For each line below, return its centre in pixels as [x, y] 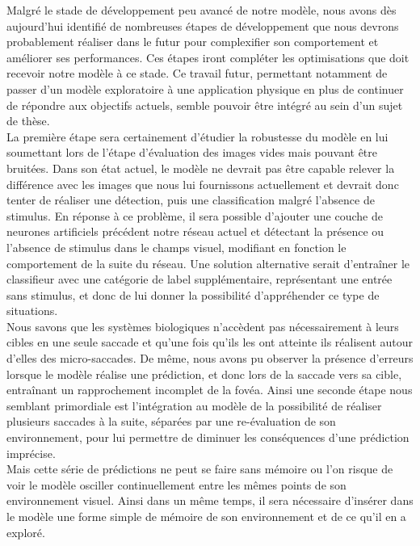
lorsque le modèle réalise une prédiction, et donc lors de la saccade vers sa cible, [204, 374]
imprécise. [31, 453]
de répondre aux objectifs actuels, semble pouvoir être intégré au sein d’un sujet [205, 105]
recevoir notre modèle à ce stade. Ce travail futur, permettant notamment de [197, 73]
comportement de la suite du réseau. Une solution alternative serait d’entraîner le [208, 263]
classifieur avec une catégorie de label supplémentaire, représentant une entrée [199, 279]
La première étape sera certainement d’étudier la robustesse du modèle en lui [197, 136]
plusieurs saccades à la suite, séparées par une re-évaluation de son [171, 421]
